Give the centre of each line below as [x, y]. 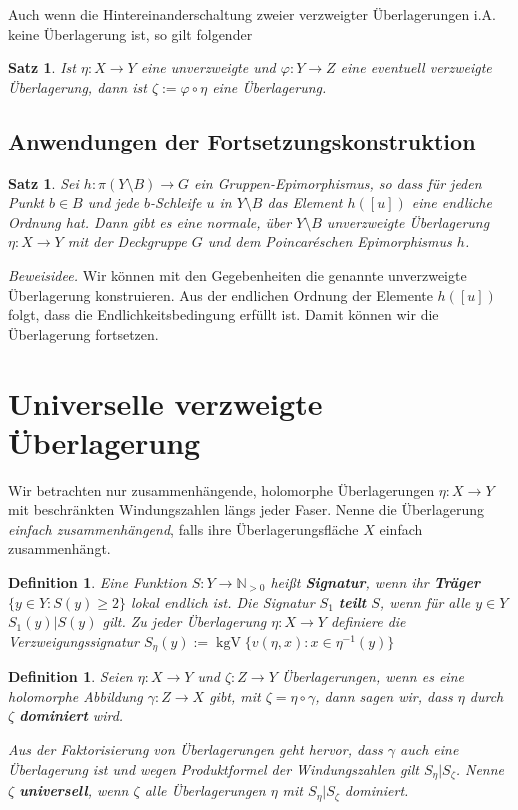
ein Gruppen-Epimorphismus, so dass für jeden [338, 182]
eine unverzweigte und [208, 67]
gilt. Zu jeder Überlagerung [184, 621]
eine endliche [451, 202]
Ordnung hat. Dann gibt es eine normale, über [150, 221]
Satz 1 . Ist [42, 67]
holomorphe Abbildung [75, 695]
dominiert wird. [71, 715]
